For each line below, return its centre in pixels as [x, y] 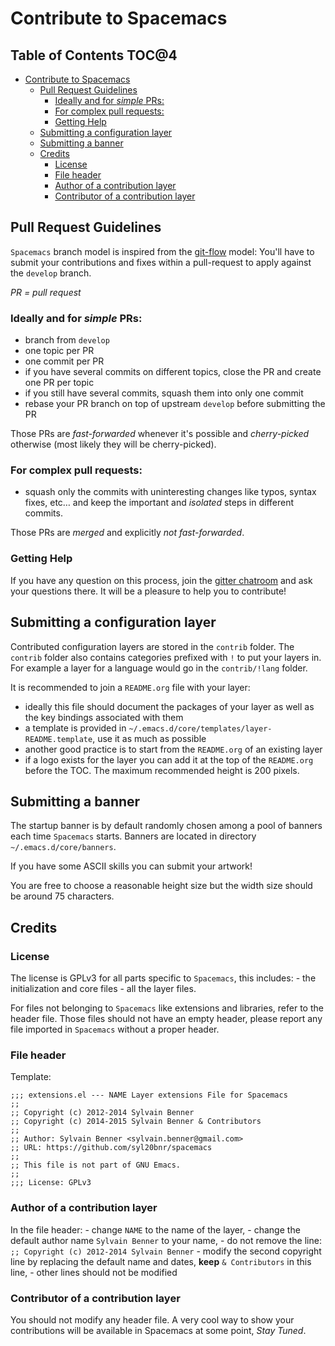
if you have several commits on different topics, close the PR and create [173, 372]
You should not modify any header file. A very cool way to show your [152, 1319]
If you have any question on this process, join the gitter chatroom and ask [161, 580]
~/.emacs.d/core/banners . [63, 847]
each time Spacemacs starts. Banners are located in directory [133, 836]
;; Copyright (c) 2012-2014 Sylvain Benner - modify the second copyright [166, 1251]
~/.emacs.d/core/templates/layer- [200, 728]
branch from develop [67, 340]
